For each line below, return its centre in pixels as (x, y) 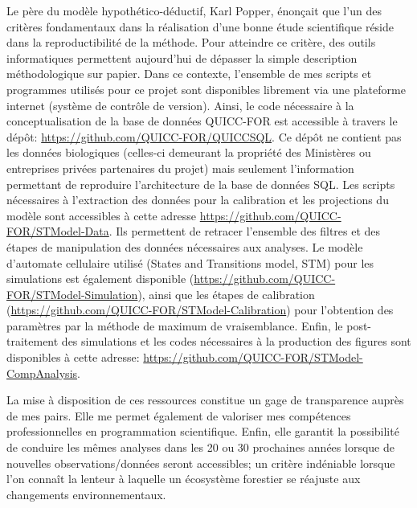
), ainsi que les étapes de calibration (226, 294)
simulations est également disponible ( (100, 279)
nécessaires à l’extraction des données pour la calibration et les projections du (198, 200)
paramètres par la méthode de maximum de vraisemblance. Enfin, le (175, 325)
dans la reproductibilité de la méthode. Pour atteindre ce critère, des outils (191, 42)
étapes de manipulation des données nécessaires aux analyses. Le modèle (185, 246)
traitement (33, 341)
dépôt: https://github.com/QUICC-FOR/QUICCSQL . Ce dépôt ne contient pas (204, 136)
